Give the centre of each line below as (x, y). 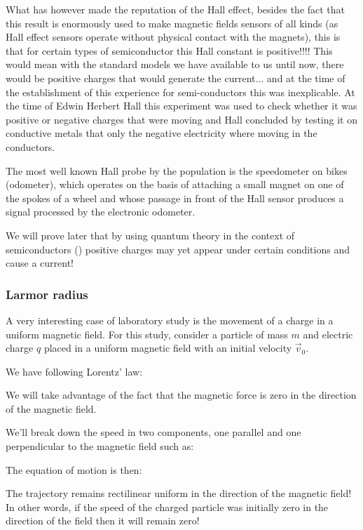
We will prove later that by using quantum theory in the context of (150, 235)
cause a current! (40, 263)
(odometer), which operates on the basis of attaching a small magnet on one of (175, 184)
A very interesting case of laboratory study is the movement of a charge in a (170, 320)
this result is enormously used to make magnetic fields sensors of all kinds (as (172, 23)
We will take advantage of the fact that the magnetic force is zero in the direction (181, 395)
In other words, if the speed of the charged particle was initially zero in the (167, 506)
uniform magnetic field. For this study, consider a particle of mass (147, 334)
